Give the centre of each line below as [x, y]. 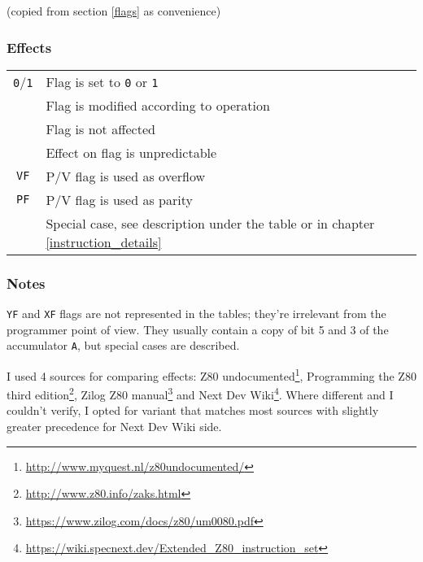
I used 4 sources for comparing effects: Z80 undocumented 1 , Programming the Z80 [211, 374]
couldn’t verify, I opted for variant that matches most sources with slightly [193, 410]
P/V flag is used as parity [119, 199]
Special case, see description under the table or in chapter [210, 223]
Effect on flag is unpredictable [131, 152]
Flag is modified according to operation [158, 105]
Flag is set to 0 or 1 [102, 81]
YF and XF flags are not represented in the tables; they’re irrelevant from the [196, 314]
